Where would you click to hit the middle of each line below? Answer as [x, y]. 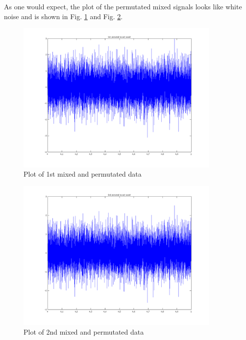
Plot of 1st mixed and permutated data [83, 174]
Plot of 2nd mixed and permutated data [84, 331]
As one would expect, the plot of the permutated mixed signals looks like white [123, 6]
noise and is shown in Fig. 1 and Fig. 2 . [63, 16]
